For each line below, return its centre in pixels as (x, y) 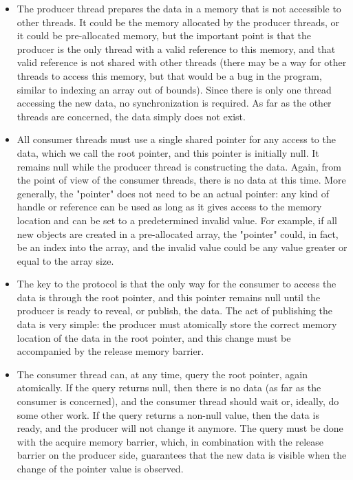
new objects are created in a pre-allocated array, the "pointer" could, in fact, (178, 233)
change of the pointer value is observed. (100, 468)
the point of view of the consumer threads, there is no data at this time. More (181, 180)
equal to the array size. (65, 260)
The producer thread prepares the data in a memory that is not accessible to (179, 8)
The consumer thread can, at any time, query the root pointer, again (162, 374)
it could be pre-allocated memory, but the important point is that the (164, 35)
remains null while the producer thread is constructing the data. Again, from (179, 166)
